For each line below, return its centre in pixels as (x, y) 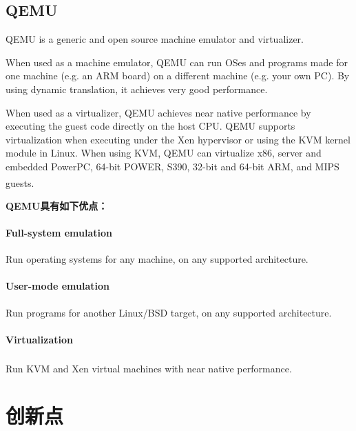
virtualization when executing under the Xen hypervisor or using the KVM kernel (178, 139)
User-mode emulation (58, 286)
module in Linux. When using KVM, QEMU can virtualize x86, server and (164, 153)
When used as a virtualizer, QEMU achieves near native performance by (158, 112)
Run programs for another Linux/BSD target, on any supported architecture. (169, 312)
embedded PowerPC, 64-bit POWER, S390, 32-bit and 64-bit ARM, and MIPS (172, 166)
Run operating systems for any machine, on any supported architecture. (157, 259)
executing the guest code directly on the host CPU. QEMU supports (150, 126)
